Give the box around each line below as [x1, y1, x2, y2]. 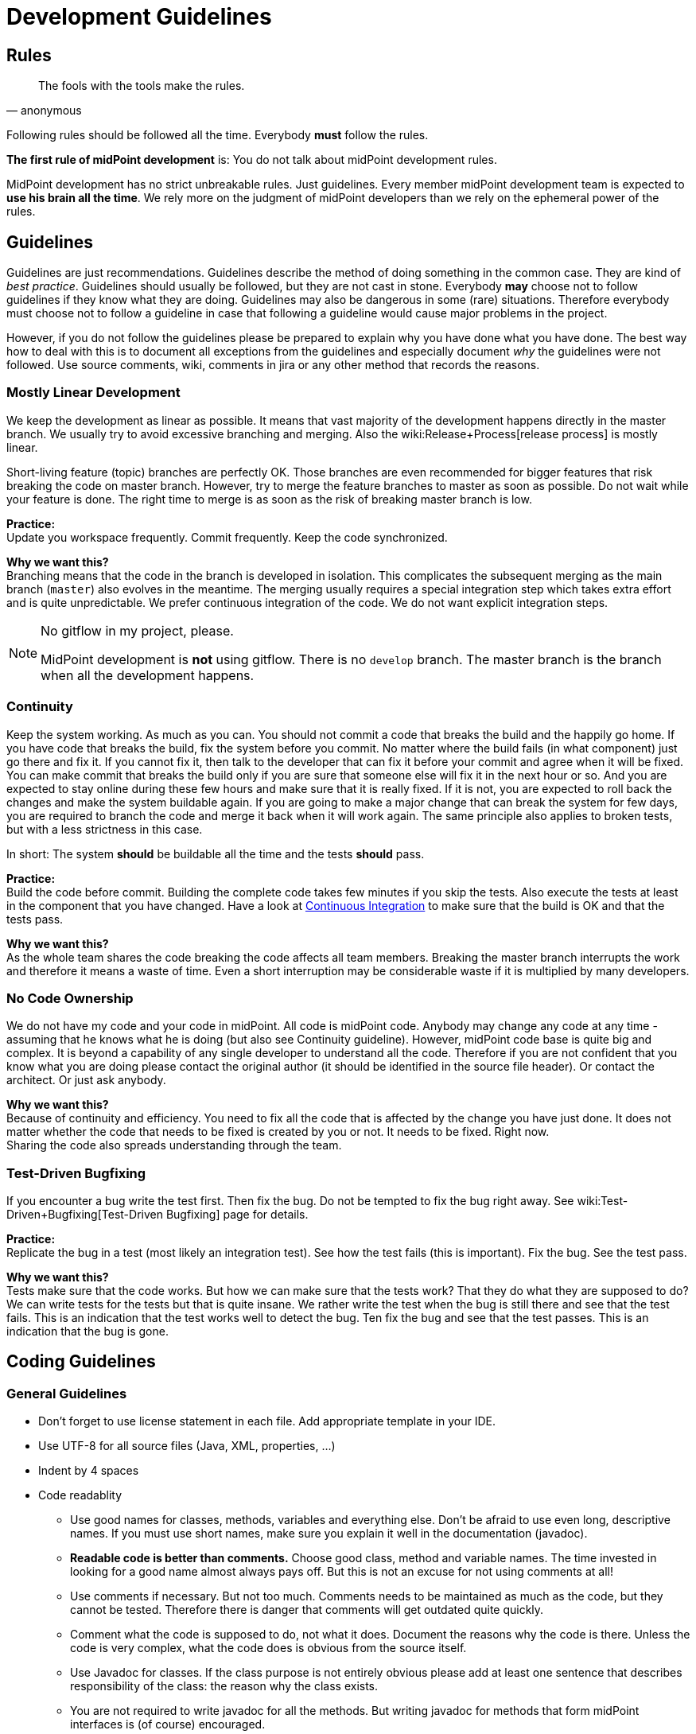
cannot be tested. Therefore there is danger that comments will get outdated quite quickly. [70, 1603, 544, 1617]
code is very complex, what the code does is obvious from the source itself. [70, 1641, 467, 1655]
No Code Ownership [6, 989, 134, 1006]
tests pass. [6, 912, 64, 926]
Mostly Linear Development [6, 384, 181, 401]
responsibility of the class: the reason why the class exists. [70, 1679, 379, 1693]
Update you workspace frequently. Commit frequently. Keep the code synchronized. [6, 530, 448, 544]
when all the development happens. [41, 667, 255, 683]
